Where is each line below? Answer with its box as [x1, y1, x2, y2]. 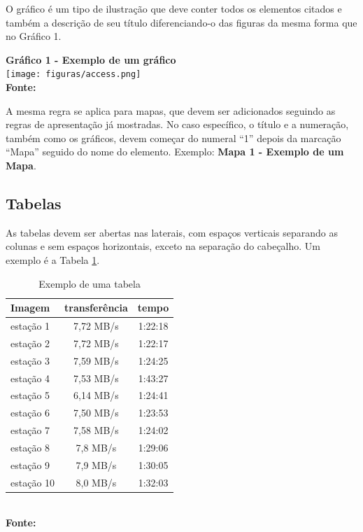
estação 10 [10, 475, 55, 489]
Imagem [10, 300, 50, 315]
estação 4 [10, 370, 50, 385]
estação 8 [10, 440, 50, 454]
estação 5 [10, 388, 50, 402]
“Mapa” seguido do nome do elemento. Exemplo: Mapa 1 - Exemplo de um [6, 144, 344, 159]
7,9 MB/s [76, 457, 117, 472]
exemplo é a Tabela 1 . [6, 252, 100, 267]
